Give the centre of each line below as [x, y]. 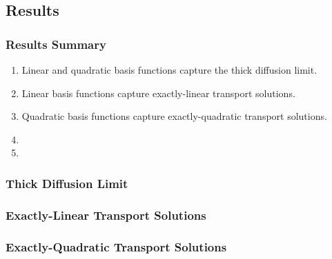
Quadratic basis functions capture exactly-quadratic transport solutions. [174, 116]
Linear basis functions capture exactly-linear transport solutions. [158, 93]
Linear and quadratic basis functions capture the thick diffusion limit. [169, 70]
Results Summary [56, 44]
